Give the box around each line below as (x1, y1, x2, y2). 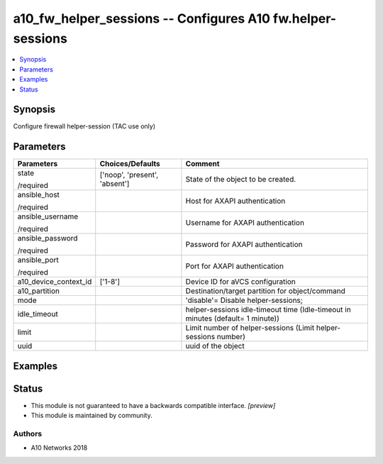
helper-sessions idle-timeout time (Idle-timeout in (185, 305, 351, 315)
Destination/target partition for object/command (185, 286, 345, 296)
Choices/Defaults (99, 159, 160, 169)
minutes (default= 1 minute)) (185, 314, 280, 324)
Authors (13, 429, 43, 439)
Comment (185, 159, 220, 169)
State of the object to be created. (185, 175, 296, 184)
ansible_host (17, 190, 60, 200)
